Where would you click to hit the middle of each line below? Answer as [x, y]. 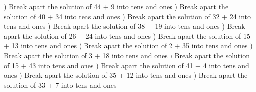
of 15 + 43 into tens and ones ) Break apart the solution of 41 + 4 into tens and [127, 65]
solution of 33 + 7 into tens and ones [60, 84]
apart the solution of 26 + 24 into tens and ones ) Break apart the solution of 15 [127, 36]
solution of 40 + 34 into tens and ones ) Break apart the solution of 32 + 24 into [128, 16]
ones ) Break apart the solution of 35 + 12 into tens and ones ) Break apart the [126, 75]
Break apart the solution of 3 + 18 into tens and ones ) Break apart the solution [127, 55]
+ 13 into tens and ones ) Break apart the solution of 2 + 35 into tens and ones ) [128, 46]
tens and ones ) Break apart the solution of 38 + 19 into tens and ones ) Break [125, 26]
